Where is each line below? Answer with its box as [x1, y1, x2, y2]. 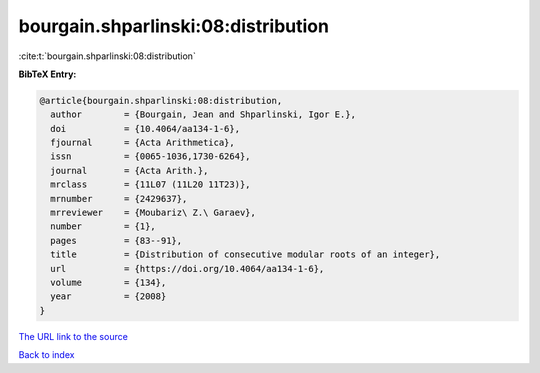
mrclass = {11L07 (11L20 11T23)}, [50, 179, 251, 190]
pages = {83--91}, [50, 235, 183, 246]
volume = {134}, [50, 277, 167, 288]
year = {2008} [50, 291, 167, 302]
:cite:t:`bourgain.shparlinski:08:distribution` [18, 50, 197, 62]
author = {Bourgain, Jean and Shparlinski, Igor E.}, [50, 109, 357, 120]
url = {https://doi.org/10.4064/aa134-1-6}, [50, 263, 325, 274]
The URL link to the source [18, 330, 129, 342]
